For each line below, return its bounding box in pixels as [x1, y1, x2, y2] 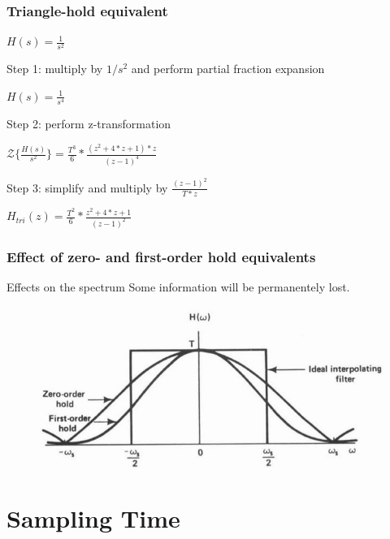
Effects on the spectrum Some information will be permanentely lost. [6, 278, 350, 295]
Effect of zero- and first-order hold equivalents [6, 246, 316, 266]
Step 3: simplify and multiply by [6, 179, 168, 196]
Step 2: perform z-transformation [6, 115, 171, 132]
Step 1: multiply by [6, 60, 103, 77]
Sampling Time [6, 502, 180, 535]
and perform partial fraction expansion [131, 60, 325, 77]
